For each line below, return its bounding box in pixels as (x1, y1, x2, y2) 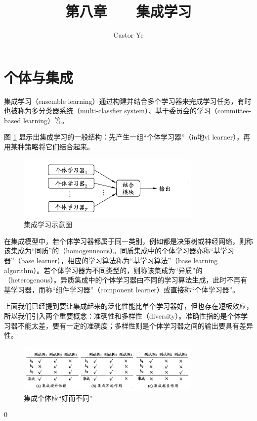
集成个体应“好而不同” (24, 392, 93, 403)
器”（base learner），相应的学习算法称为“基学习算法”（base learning (4, 255, 218, 266)
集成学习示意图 (24, 219, 72, 230)
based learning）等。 (4, 115, 69, 125)
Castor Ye (113, 30, 144, 40)
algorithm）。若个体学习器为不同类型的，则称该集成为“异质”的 (4, 265, 203, 275)
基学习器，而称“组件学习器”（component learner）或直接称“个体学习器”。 (4, 284, 240, 294)
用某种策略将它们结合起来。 (4, 141, 94, 152)
